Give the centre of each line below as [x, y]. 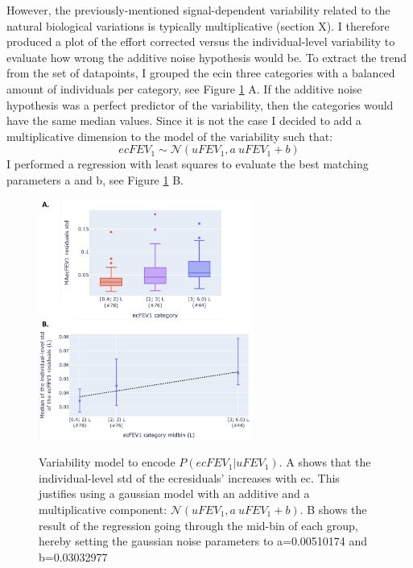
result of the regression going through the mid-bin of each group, [198, 525]
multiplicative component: [103, 509]
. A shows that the [325, 462]
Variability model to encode [107, 462]
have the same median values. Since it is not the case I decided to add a [184, 120]
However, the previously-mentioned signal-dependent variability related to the [198, 10]
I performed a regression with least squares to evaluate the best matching [188, 164]
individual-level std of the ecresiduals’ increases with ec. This [189, 477]
